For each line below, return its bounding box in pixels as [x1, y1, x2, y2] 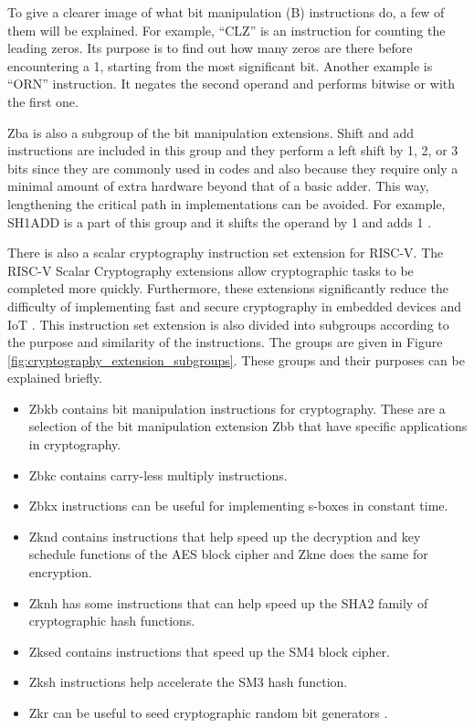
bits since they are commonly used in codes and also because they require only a [7, 158, 458, 177]
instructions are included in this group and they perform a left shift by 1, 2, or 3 [7, 141, 458, 160]
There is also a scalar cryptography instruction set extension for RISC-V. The [7, 243, 444, 262]
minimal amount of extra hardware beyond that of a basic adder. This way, [7, 176, 429, 195]
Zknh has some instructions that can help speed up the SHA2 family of [28, 593, 428, 612]
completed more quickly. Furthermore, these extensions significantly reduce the [7, 279, 448, 298]
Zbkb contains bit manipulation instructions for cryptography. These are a [28, 398, 446, 417]
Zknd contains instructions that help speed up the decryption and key [28, 526, 421, 545]
